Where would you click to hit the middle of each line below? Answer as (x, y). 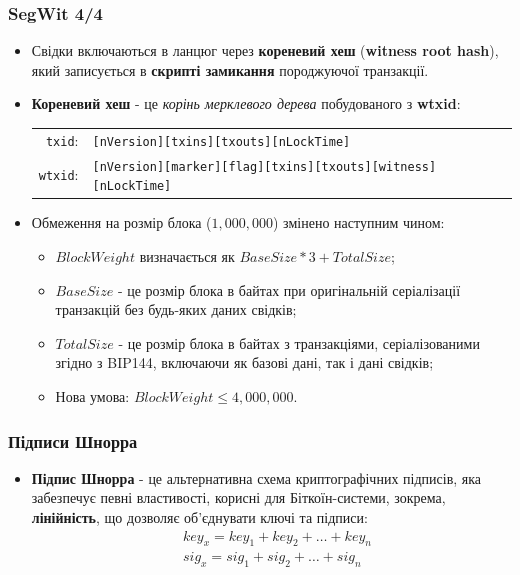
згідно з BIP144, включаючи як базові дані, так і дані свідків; (244, 362)
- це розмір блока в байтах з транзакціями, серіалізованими (299, 342)
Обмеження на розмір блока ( (121, 222)
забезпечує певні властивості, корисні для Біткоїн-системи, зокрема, (238, 497)
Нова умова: (92, 396)
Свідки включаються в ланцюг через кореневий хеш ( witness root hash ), (265, 50)
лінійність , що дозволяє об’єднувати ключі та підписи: (199, 517)
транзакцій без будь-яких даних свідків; (176, 309)
